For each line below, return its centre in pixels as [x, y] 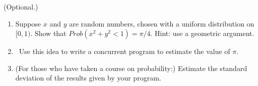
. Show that [48, 33]
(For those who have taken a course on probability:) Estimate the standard [131, 68]
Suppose [28, 23]
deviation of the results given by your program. [88, 78]
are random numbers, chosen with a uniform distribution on [162, 23]
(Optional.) [21, 6]
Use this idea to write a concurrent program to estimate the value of [124, 51]
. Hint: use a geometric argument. [202, 33]
